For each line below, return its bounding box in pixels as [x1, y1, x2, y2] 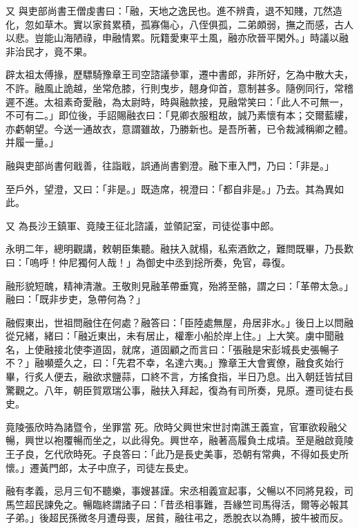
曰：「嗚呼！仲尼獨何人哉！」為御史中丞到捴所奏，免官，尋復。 [6, 254, 291, 269]
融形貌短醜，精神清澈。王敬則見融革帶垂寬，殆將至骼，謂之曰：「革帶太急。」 [6, 278, 353, 293]
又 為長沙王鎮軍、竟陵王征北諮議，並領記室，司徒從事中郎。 [6, 218, 280, 232]
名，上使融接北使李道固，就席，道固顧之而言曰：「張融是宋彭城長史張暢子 [6, 342, 339, 356]
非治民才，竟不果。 [6, 44, 93, 58]
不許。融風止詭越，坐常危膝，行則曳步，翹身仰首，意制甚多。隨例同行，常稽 [6, 80, 353, 95]
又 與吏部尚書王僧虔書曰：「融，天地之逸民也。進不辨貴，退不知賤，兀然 [6, 3, 333, 17]
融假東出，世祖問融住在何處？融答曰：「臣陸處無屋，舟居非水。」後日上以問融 [6, 315, 353, 329]
